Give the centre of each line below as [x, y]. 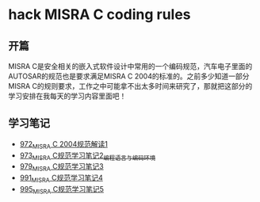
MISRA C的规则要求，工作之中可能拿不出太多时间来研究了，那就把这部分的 [130, 86]
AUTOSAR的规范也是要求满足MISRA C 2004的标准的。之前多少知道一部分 [129, 76]
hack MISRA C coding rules [100, 15]
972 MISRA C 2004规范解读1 [64, 145]
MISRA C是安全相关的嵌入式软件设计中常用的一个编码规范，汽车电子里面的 [130, 66]
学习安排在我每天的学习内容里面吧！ [67, 96]
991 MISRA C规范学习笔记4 [61, 178]
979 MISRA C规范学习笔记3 [62, 168]
